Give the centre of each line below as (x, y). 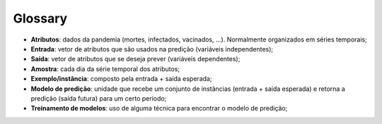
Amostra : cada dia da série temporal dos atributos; (105, 69)
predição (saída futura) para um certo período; (99, 98)
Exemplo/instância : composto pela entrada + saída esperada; (121, 79)
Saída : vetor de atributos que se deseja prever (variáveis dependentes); (135, 59)
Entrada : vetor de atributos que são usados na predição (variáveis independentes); (152, 49)
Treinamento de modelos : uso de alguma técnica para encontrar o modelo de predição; (159, 108)
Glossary (40, 18)
